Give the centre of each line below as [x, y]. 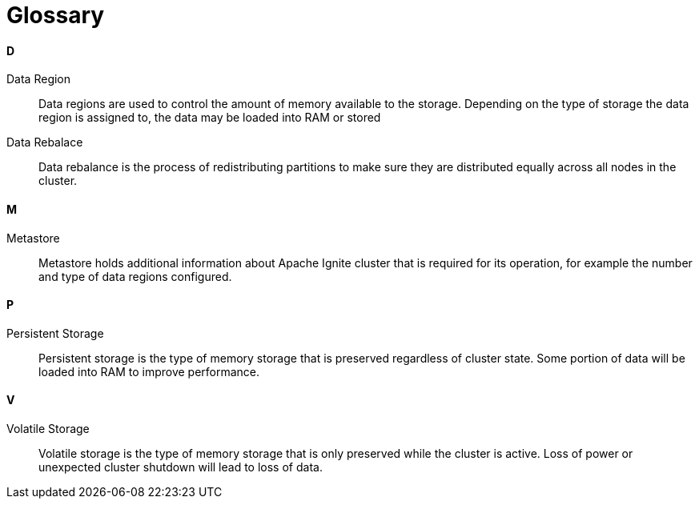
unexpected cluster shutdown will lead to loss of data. [181, 467]
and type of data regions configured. [135, 276]
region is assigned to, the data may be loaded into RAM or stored [210, 118]
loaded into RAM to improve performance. [149, 371]
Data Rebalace [45, 142]
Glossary [56, 15]
